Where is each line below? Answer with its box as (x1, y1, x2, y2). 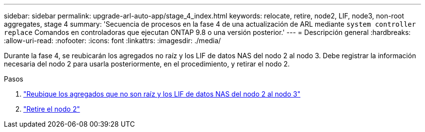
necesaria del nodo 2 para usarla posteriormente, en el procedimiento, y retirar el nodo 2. (4, 60, 290, 68)
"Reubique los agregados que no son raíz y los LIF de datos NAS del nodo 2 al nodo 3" (23, 90, 301, 98)
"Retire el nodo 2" (23, 105, 80, 113)
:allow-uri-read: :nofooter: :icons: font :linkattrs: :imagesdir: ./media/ (4, 36, 221, 45)
